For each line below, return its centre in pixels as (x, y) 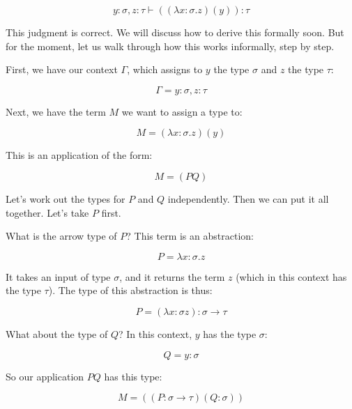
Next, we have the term (56, 111)
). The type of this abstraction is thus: (130, 290)
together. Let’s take (47, 212)
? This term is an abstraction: (190, 236)
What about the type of (57, 333)
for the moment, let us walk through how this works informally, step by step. (170, 46)
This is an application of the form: (79, 155)
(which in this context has (291, 276)
